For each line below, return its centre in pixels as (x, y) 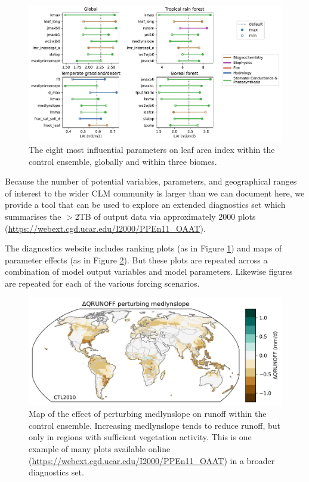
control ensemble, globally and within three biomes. (123, 161)
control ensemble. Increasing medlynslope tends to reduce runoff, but (155, 425)
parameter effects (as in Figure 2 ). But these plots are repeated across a (136, 260)
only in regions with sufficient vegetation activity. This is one (140, 437)
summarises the (33, 216)
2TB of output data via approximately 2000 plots (165, 216)
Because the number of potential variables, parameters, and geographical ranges (151, 181)
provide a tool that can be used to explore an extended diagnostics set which (145, 205)
